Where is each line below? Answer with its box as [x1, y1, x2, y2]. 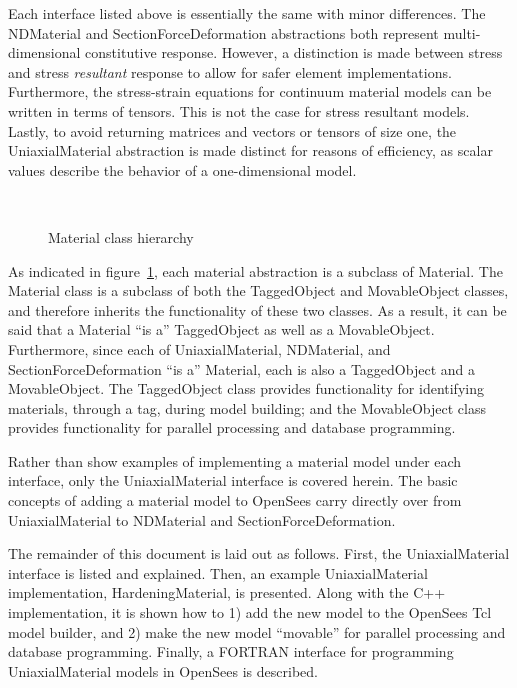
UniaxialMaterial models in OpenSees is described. [8, 660, 318, 681]
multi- [443, 22, 481, 43]
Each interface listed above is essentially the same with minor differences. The [8, 3, 486, 23]
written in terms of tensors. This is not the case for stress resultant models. [8, 100, 470, 121]
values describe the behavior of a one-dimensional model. [8, 159, 357, 180]
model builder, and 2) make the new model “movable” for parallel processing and [8, 621, 506, 642]
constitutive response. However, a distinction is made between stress [85, 42, 503, 63]
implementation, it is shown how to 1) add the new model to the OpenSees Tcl [8, 602, 492, 623]
